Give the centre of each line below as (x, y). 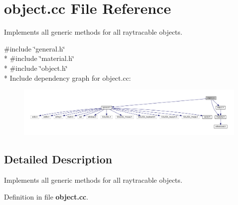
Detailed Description (58, 159)
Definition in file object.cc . (46, 196)
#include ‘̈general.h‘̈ (34, 48)
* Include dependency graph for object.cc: (67, 77)
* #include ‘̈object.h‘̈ (36, 68)
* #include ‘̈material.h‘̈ (39, 58)
